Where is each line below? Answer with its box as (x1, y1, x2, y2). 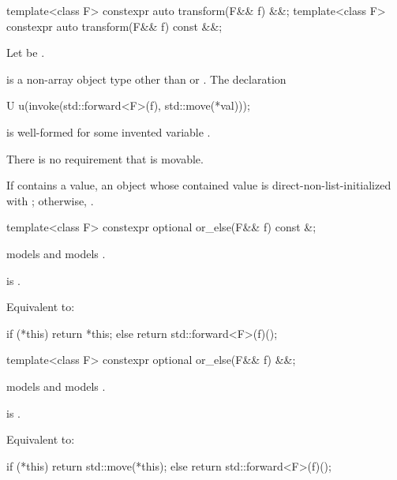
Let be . (6, 44, 45, 61)
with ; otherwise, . (6, 192, 94, 208)
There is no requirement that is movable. (6, 150, 204, 167)
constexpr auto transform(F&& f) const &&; (6, 17, 223, 34)
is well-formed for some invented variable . (6, 123, 211, 140)
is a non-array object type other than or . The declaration (6, 70, 287, 87)
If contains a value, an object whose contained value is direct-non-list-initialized (6, 177, 391, 193)
